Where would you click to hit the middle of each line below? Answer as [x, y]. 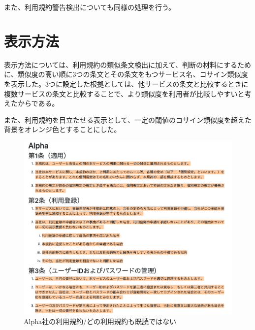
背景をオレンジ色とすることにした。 [63, 129]
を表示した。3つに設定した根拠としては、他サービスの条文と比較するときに [126, 83]
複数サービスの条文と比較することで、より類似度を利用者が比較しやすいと [124, 93]
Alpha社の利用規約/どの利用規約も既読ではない [100, 321]
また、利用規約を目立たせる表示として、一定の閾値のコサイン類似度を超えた [128, 119]
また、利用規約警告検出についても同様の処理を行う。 [90, 7]
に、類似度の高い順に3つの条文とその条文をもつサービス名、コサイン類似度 [126, 74]
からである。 [38, 103]
